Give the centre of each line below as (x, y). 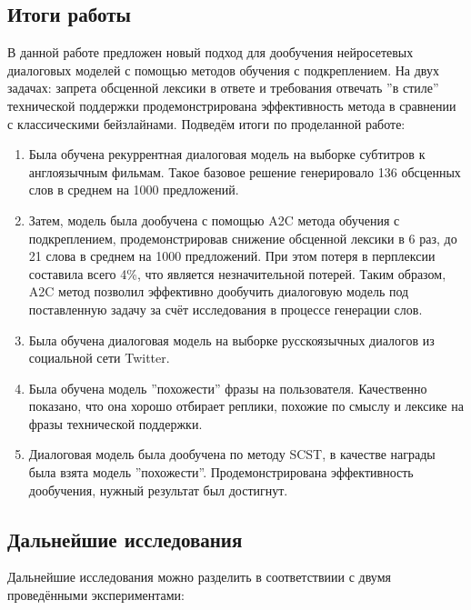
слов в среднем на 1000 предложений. (134, 190)
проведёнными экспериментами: (96, 595)
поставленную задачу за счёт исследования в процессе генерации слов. (225, 309)
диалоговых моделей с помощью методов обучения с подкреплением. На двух (223, 70)
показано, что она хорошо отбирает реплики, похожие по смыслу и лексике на (246, 406)
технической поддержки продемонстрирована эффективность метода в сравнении (232, 105)
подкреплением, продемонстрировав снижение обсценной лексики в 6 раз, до (243, 238)
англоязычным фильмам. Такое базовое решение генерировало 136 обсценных (245, 171)
